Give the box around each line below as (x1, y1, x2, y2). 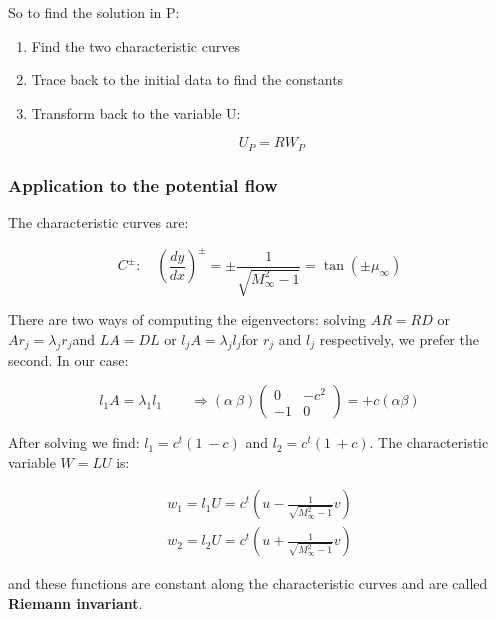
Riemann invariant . (8, 592, 143, 613)
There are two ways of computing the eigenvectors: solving (8, 309, 367, 330)
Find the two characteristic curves (31, 35, 240, 56)
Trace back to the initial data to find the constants (31, 69, 344, 90)
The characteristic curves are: (8, 212, 189, 233)
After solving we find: (8, 432, 140, 453)
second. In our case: (8, 349, 129, 370)
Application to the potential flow (8, 172, 278, 197)
